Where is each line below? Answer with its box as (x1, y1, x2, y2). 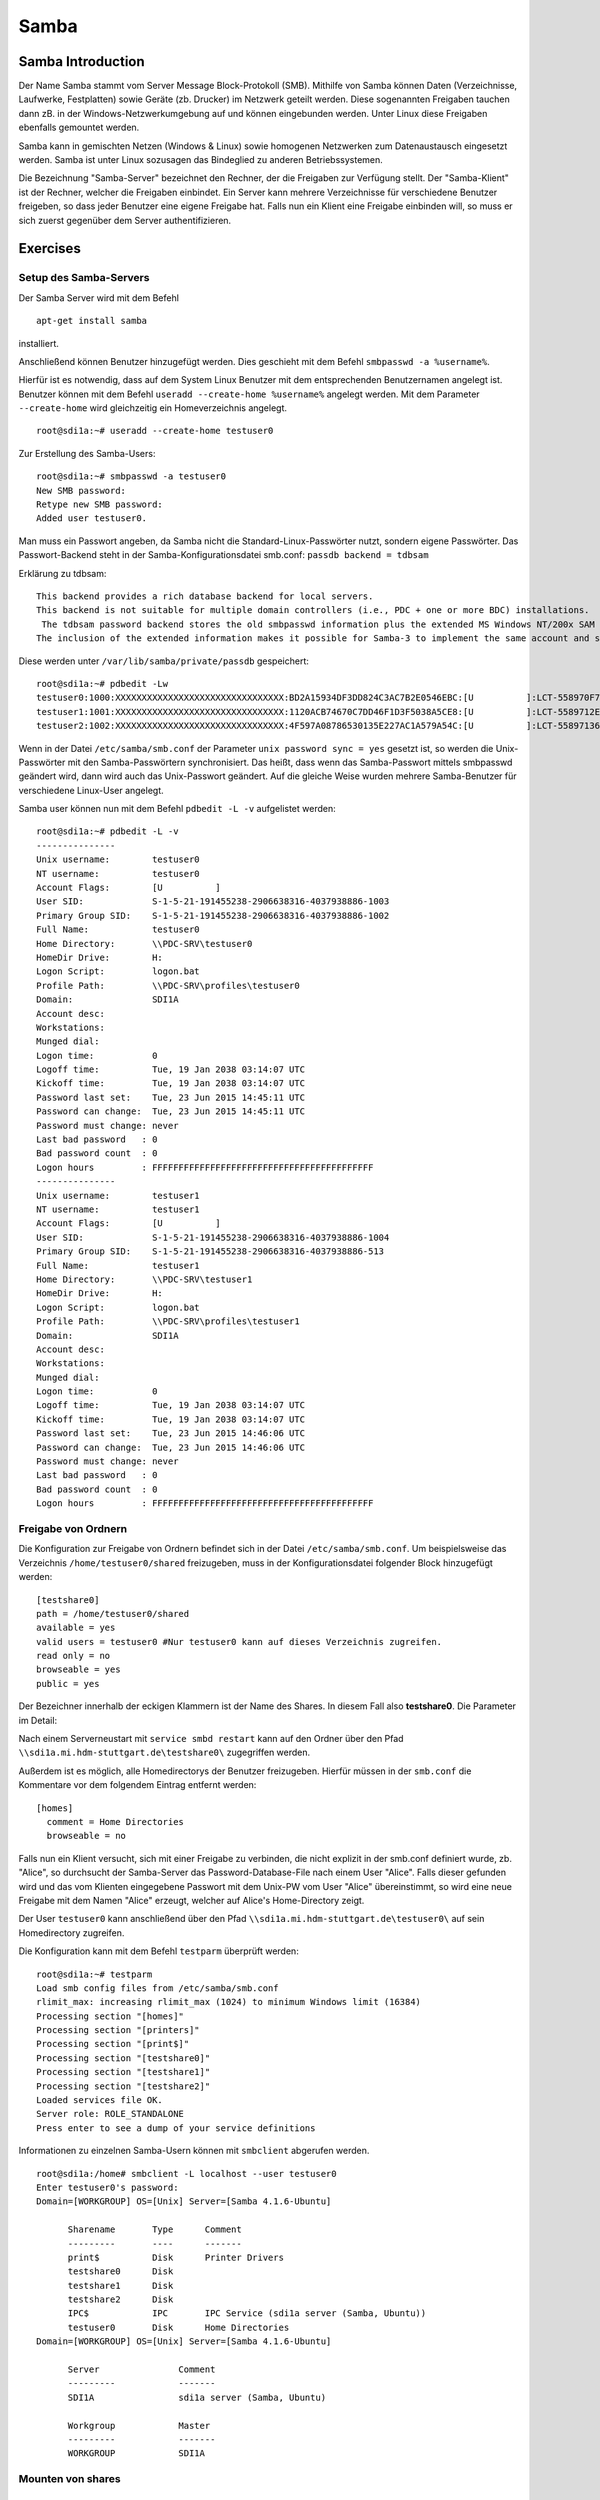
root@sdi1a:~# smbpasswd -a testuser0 (36, 471, 227, 482)
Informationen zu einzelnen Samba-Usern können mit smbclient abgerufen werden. (18, 2145, 370, 2157)
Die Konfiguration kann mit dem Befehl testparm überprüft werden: (18, 1945, 299, 1957)
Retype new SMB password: (36, 499, 164, 510)
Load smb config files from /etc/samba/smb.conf (36, 1982, 279, 1994)
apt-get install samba (36, 315, 148, 327)
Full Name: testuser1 (36, 1260, 200, 1271)
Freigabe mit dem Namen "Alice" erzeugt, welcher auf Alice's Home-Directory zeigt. (18, 1894, 365, 1906)
